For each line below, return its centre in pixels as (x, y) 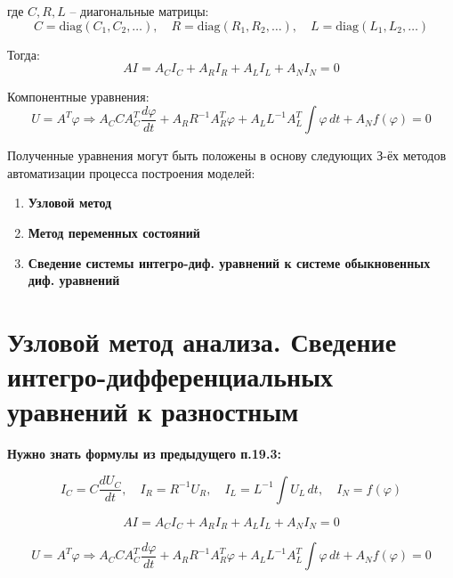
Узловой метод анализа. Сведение (202, 341)
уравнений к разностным (153, 411)
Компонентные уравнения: (78, 96)
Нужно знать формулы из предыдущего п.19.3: (144, 454)
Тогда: (24, 54)
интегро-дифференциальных (170, 376)
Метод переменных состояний (114, 233)
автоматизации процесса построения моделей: (131, 172)
